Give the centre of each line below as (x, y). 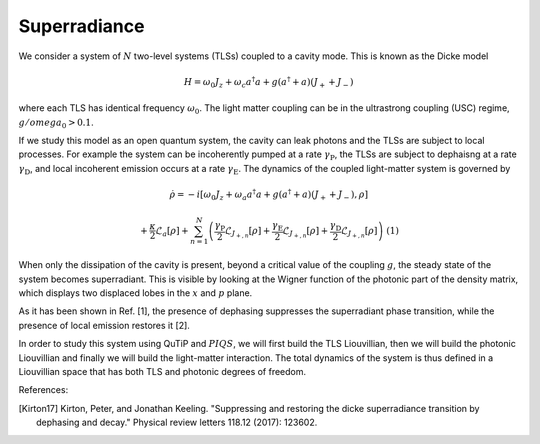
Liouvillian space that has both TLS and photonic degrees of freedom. (162, 372)
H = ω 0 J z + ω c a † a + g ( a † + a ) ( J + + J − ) (268, 82)
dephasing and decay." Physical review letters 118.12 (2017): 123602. (177, 422)
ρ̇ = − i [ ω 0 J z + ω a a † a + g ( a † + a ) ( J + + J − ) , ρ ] (269, 194)
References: (43, 390)
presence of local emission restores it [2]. (104, 325)
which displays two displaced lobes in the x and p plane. (135, 293)
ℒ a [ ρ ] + (172, 232)
